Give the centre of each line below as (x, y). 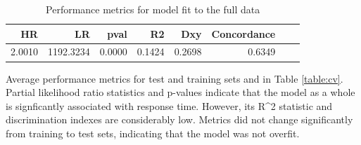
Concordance (243, 33)
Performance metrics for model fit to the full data (153, 9)
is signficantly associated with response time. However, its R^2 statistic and (169, 105)
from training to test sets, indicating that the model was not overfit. (153, 133)
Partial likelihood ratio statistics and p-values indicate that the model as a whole (180, 92)
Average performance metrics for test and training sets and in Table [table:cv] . (175, 78)
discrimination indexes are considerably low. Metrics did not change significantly (179, 119)
